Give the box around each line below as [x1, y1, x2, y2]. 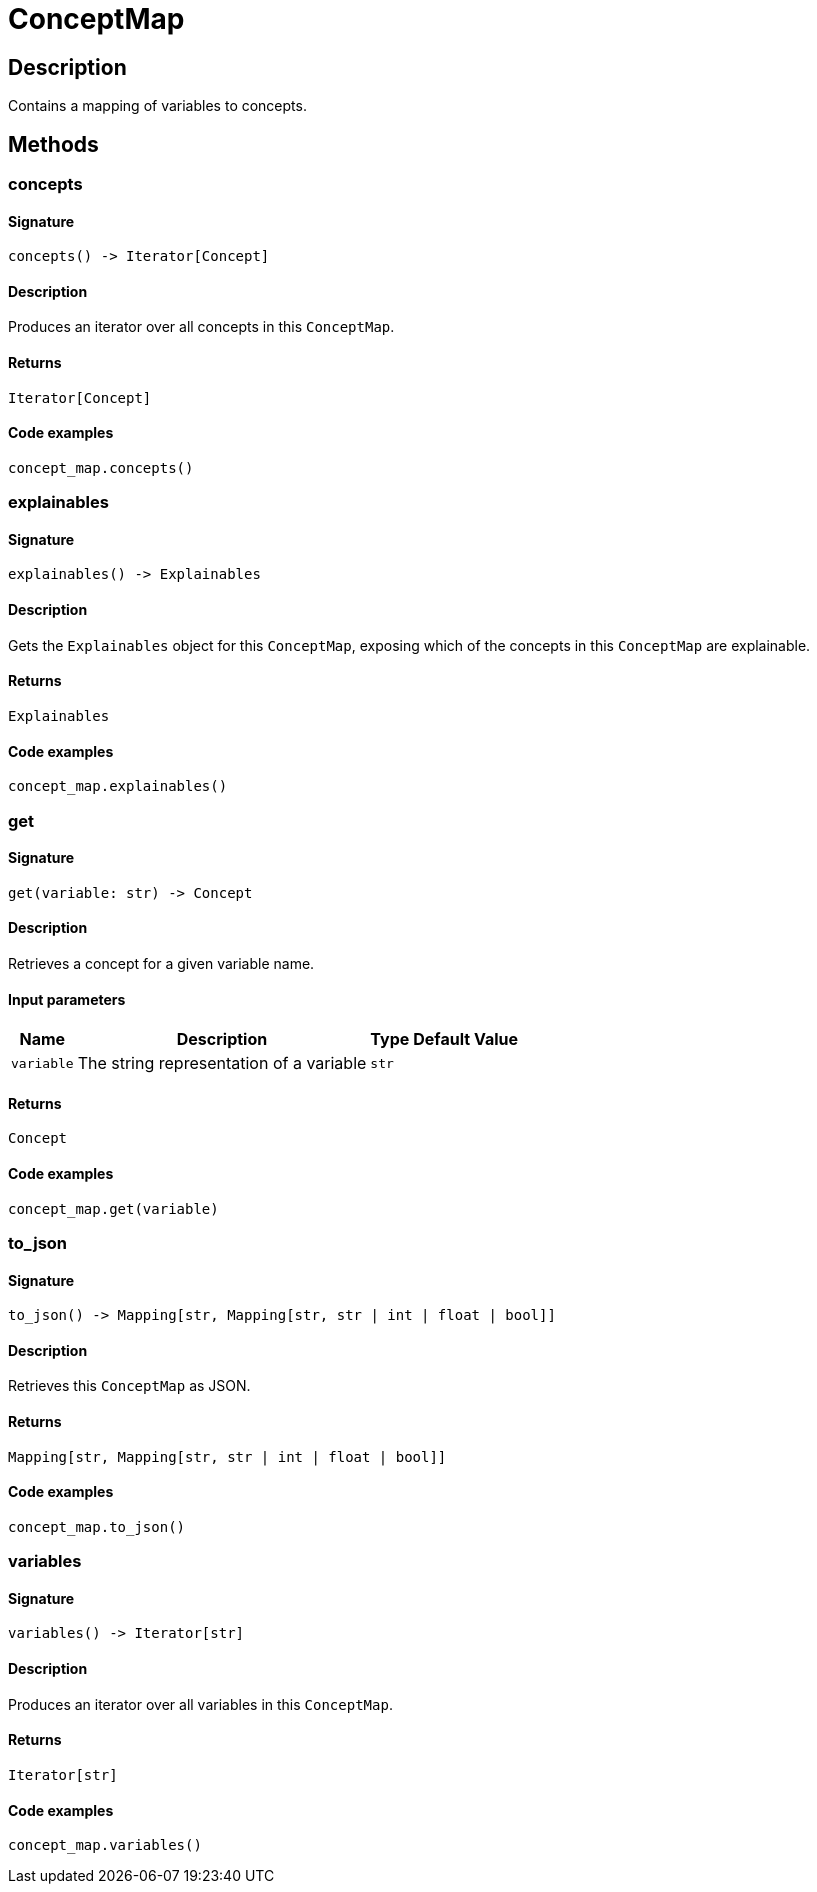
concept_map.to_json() [8, 1518, 186, 1535]
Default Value [413, 1029, 518, 1050]
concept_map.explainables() [8, 778, 228, 795]
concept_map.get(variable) [8, 1200, 219, 1217]
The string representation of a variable [77, 1053, 367, 1074]
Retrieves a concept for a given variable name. [8, 954, 315, 972]
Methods [8, 131, 99, 157]
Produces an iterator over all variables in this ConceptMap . [8, 1695, 393, 1713]
